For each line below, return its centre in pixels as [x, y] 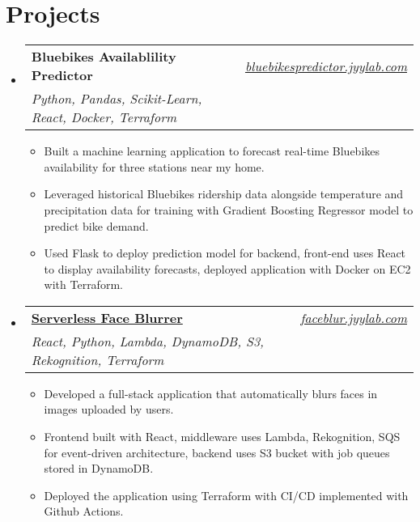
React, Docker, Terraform [104, 117]
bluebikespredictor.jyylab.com [326, 66]
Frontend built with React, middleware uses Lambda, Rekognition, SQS [222, 437]
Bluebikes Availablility [104, 57]
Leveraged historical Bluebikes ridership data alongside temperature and [224, 194]
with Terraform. [83, 284]
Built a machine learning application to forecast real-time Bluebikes [212, 151]
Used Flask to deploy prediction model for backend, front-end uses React [225, 253]
